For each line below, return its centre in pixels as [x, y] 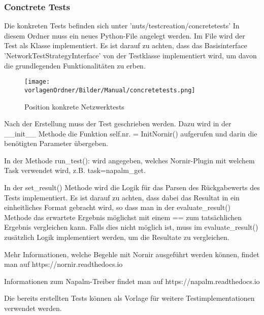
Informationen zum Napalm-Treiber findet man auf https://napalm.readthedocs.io [132, 281]
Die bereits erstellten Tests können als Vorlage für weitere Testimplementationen [129, 298]
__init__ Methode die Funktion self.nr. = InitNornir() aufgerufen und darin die [131, 133]
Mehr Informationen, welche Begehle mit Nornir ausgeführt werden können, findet [132, 254]
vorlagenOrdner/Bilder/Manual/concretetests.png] [110, 90]
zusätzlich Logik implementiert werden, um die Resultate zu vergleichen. [117, 237]
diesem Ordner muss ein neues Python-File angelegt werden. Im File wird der [125, 35]
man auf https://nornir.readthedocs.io [63, 264]
